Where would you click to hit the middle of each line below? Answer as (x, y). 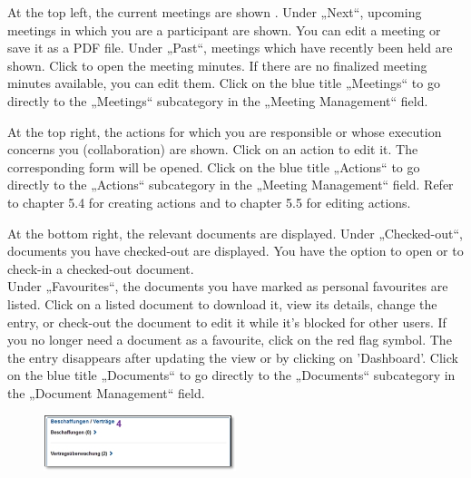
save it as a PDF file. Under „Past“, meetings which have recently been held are (230, 48)
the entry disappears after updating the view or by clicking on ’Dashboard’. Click (233, 357)
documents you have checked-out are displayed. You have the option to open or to (235, 251)
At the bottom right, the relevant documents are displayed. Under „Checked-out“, (235, 233)
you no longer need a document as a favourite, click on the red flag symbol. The (230, 340)
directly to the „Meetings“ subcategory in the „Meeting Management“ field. (218, 100)
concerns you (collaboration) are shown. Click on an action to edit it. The (213, 149)
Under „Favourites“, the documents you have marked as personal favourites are (228, 286)
